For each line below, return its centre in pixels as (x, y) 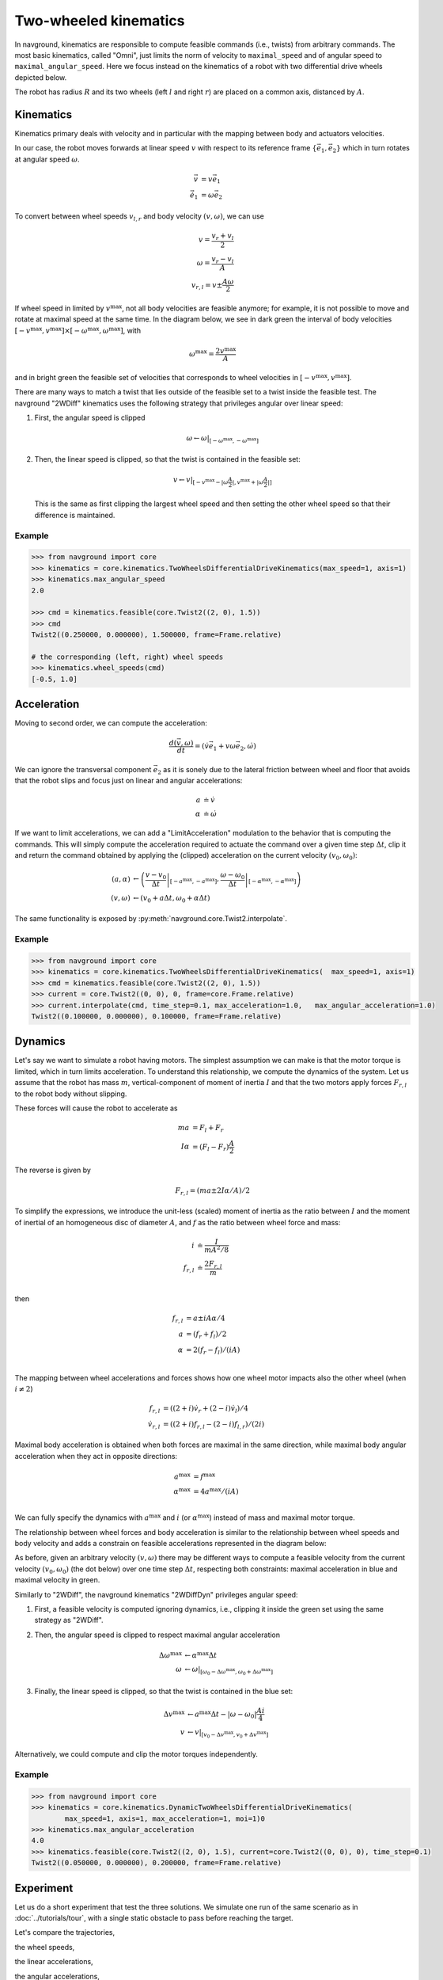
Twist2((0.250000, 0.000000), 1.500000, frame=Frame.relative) (157, 635)
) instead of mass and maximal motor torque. (282, 1517)
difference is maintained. (75, 515)
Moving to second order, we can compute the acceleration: (111, 723)
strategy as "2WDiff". (69, 1620)
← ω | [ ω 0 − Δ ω (205, 1671)
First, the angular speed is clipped (90, 418)
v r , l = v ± (207, 286)
